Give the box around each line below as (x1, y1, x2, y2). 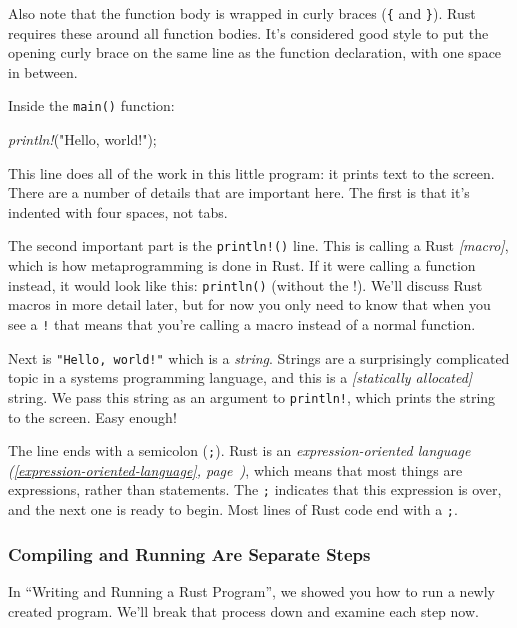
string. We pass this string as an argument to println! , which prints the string (8, 386, 496, 407)
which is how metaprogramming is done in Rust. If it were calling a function (8, 255, 476, 276)
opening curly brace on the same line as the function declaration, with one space (8, 42, 502, 63)
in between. (8, 61, 78, 82)
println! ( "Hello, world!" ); (8, 129, 157, 150)
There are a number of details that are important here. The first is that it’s (8, 182, 470, 203)
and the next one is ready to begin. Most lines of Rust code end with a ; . (8, 499, 458, 520)
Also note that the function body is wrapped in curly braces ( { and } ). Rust (8, 3, 476, 23)
